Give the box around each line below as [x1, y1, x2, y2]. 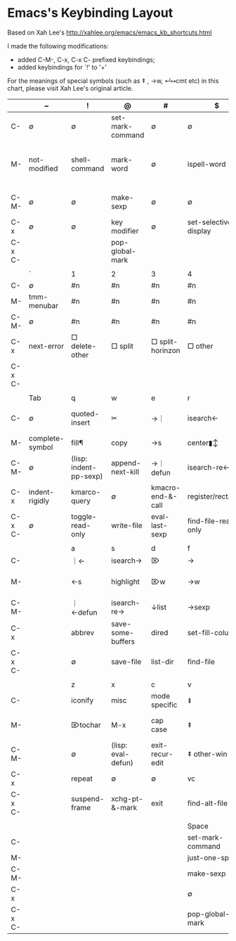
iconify [71, 695, 94, 705]
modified [28, 163, 58, 173]
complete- [28, 433, 65, 443]
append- [111, 458, 141, 468]
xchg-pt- [111, 793, 144, 803]
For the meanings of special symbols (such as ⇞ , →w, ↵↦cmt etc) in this [7, 76, 219, 85]
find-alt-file [187, 798, 228, 808]
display [187, 226, 211, 236]
